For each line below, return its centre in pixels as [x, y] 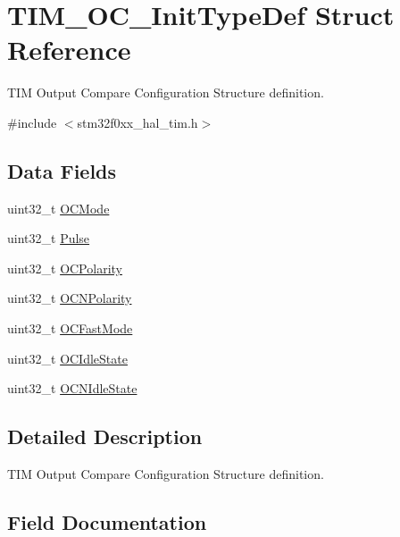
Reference [69, 50]
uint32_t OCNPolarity [70, 298]
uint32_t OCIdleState [67, 358]
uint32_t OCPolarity [65, 268]
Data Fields [62, 170]
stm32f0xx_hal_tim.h [137, 122]
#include [32, 122]
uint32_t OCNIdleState [72, 388]
